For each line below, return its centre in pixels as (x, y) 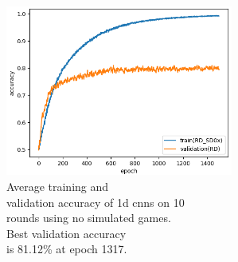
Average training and (58, 187)
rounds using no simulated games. (89, 218)
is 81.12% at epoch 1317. (67, 249)
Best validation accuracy (66, 233)
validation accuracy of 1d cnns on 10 (96, 202)
